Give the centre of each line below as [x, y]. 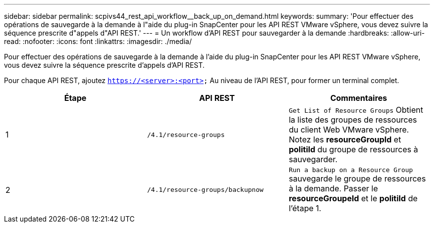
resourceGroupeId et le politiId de [353, 198]
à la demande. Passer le [333, 188]
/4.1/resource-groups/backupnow [205, 190]
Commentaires [359, 98]
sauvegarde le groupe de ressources [357, 179]
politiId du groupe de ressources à [353, 149]
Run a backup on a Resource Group [351, 170]
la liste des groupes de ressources [353, 120]
